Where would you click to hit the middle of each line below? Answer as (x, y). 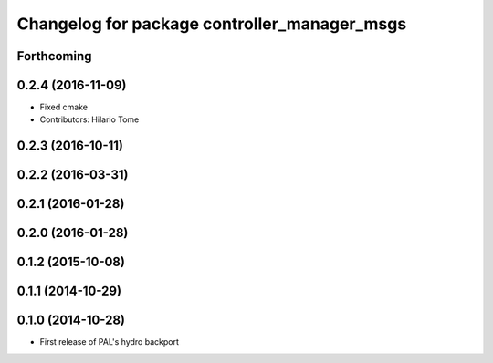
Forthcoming (54, 56)
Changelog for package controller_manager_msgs (212, 24)
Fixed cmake (64, 107)
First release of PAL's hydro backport (110, 342)
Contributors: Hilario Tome (89, 119)
